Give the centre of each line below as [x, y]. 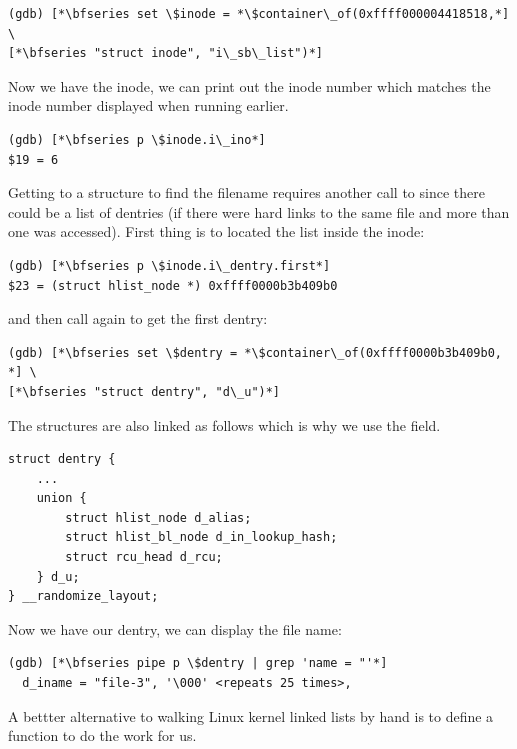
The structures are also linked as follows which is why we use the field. [224, 424]
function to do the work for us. [102, 735]
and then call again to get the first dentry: [138, 318]
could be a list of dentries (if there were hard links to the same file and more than [259, 211]
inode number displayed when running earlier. [148, 105]
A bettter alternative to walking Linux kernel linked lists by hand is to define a [251, 715]
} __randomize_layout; [83, 596]
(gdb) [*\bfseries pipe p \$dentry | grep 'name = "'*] [198, 663]
